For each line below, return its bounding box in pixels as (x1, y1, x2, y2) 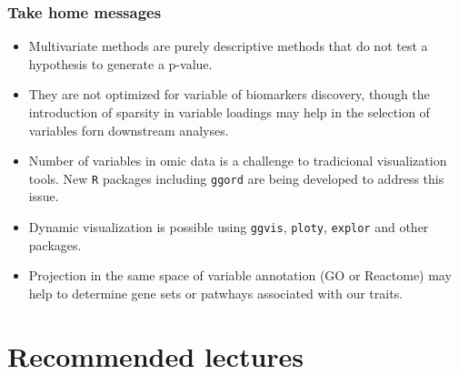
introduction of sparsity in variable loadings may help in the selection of (28, 103, 430, 121)
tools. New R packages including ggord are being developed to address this (28, 168, 444, 187)
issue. (28, 187, 59, 206)
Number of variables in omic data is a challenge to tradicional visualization (28, 151, 447, 170)
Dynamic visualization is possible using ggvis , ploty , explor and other (28, 218, 429, 237)
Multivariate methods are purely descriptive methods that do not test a (28, 36, 428, 56)
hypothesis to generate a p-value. (28, 54, 213, 73)
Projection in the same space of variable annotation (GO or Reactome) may (28, 266, 452, 285)
